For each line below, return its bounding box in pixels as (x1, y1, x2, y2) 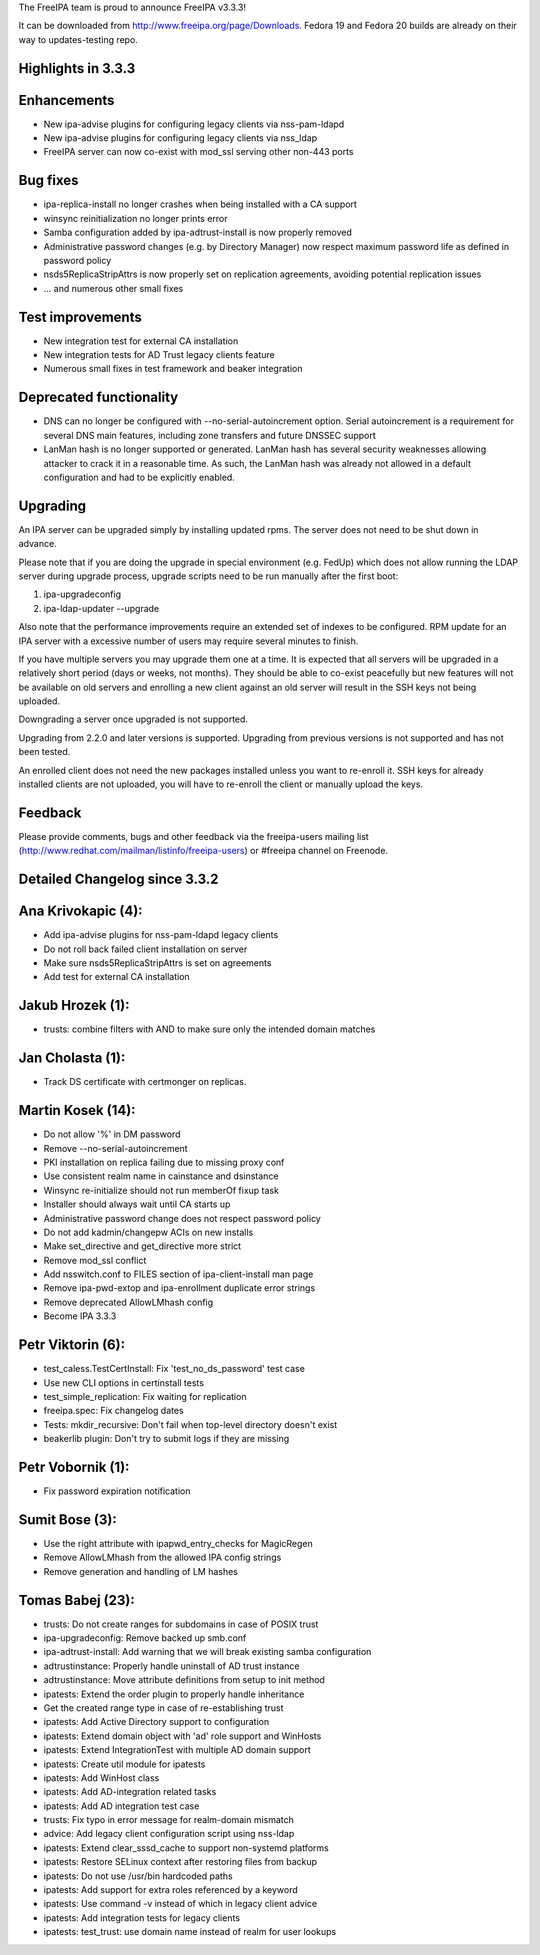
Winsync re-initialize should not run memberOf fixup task (43, 1184, 280, 1196)
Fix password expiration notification (43, 1485, 191, 1497)
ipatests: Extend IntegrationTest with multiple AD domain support (43, 1744, 312, 1756)
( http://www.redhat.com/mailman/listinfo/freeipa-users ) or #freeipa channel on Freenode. (18, 845, 389, 857)
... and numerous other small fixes (43, 282, 184, 294)
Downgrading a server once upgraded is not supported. (18, 713, 249, 725)
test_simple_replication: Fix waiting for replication (43, 1390, 247, 1402)
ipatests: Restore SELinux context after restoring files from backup (43, 1856, 318, 1868)
